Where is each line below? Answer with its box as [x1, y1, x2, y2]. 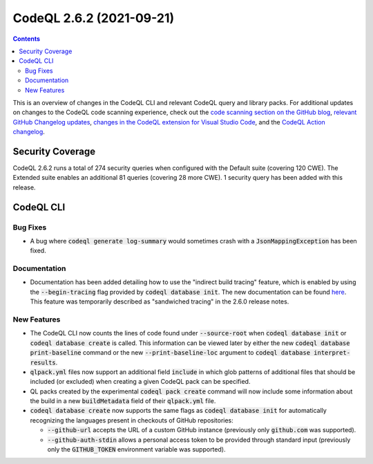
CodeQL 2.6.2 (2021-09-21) [12, 10, 175, 26]
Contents [12, 35, 41, 43]
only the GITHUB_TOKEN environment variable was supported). [47, 445, 226, 454]
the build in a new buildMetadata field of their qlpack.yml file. [30, 397, 216, 405]
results [30, 358, 57, 366]
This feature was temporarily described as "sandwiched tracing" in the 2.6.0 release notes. [30, 297, 289, 306]
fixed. [30, 246, 46, 255]
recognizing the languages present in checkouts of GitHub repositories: [30, 416, 234, 425]
